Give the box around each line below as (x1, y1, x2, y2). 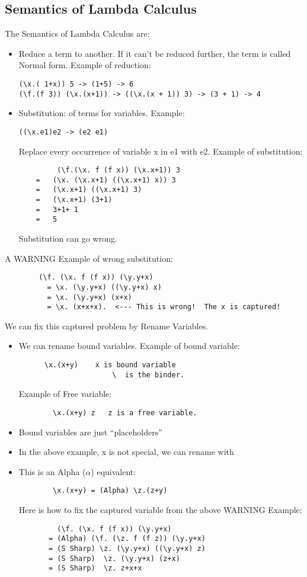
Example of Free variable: (18, 387, 112, 400)
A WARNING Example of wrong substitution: (5, 252, 173, 264)
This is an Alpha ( (18, 465, 86, 477)
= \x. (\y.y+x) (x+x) (47, 293, 132, 302)
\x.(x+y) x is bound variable (44, 361, 176, 370)
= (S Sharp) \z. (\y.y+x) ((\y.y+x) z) (48, 544, 206, 553)
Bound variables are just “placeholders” (18, 425, 162, 438)
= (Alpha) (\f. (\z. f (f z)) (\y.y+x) (48, 534, 206, 543)
